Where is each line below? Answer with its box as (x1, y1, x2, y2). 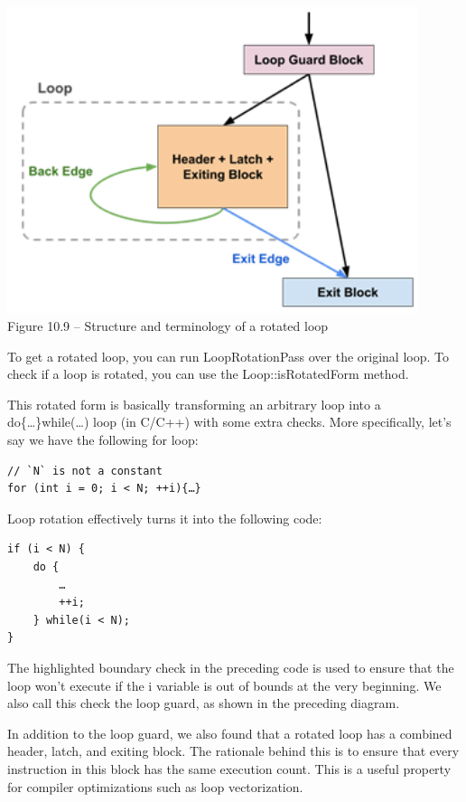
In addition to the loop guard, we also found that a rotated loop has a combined (7, 723, 452, 742)
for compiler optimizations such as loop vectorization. (7, 777, 303, 796)
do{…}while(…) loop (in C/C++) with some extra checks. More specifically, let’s (7, 412, 452, 431)
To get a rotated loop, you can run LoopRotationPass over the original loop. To (7, 346, 449, 365)
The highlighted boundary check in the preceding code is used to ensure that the (7, 657, 454, 676)
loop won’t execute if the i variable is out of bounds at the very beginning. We (7, 675, 442, 694)
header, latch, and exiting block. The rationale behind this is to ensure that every (7, 741, 460, 760)
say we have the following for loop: (7, 430, 199, 448)
